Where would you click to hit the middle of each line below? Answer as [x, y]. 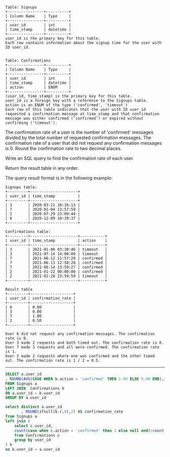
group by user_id [33, 440]
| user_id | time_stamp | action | [56, 241]
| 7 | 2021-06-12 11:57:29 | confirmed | [56, 258]
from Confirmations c [37, 435]
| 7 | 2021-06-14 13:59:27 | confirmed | [56, 267]
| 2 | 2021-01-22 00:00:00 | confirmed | [56, 272]
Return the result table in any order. [42, 168]
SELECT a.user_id [24, 374]
